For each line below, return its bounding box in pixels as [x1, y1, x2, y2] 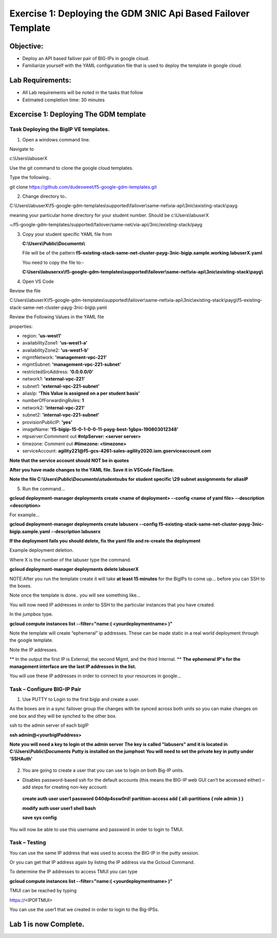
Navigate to [9, 146, 34, 152]
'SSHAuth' [9, 755, 33, 762]
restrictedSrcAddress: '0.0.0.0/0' [22, 368, 94, 375]
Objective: [9, 42, 44, 50]
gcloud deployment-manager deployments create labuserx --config [9, 521, 158, 527]
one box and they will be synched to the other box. [9, 713, 117, 719]
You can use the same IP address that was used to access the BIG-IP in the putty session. [9, 850, 200, 856]
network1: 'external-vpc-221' [22, 376, 85, 382]
